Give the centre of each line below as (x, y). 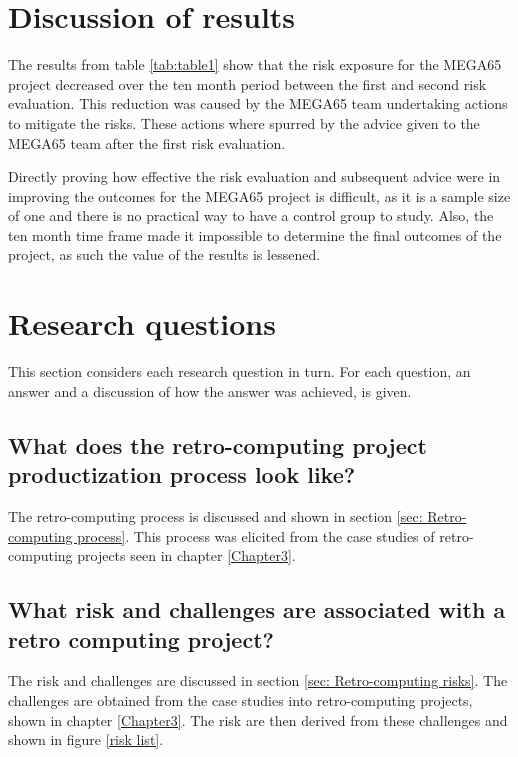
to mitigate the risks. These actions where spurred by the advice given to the (244, 122)
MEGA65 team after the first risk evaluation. (147, 142)
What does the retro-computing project (217, 444)
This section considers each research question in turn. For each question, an (239, 371)
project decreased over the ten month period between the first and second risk (247, 83)
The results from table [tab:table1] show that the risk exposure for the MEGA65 (255, 64)
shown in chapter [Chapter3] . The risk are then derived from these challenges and (258, 719)
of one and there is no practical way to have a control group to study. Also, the (251, 215)
